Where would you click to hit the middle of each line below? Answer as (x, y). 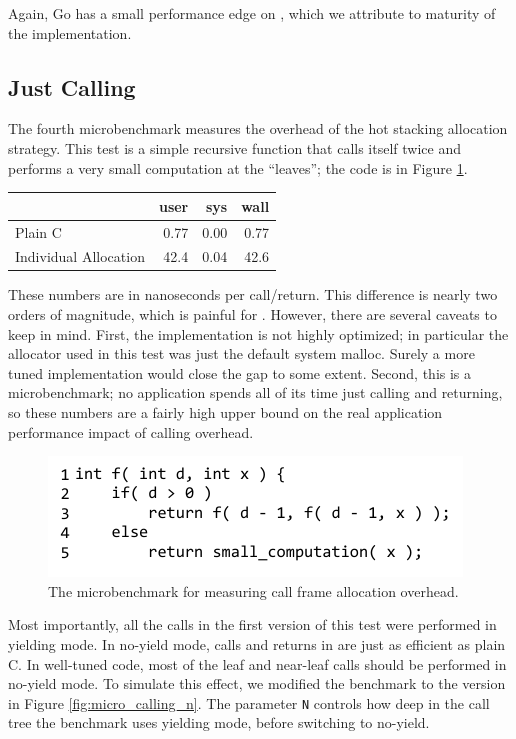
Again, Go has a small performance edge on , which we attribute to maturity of (252, 13)
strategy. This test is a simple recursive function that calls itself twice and (234, 147)
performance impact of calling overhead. (131, 431)
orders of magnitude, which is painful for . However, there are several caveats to (252, 314)
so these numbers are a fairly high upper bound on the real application (225, 412)
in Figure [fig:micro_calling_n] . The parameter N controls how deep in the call (249, 702)
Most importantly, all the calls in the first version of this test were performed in (252, 624)
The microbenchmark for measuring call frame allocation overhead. (253, 590)
